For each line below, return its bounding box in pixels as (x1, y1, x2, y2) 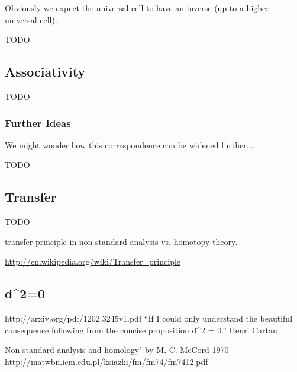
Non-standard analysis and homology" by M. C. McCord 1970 (5, 344, 229, 356)
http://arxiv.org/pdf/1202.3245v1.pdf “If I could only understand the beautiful (5, 312, 293, 325)
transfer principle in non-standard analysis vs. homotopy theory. (5, 235, 238, 247)
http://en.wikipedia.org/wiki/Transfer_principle (5, 255, 181, 268)
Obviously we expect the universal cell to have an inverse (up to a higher (5, 2, 269, 14)
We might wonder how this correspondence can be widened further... (5, 138, 254, 151)
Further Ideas (5, 115, 71, 130)
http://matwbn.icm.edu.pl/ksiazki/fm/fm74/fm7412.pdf (5, 355, 208, 367)
